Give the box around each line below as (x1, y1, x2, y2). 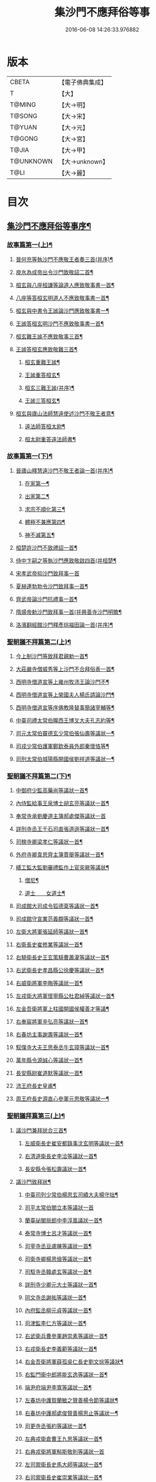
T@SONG (10, 111, 38, 120)
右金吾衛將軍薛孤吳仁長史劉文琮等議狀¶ (24, 1358, 124, 1365)
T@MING (10, 100, 36, 109)
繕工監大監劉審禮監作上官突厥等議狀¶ (15, 864, 109, 871)
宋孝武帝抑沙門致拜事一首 (15, 570, 80, 577)
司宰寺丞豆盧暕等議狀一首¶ (24, 1242, 93, 1249)
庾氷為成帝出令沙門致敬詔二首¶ (15, 268, 94, 276)
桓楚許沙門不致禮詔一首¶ (15, 544, 78, 551)
